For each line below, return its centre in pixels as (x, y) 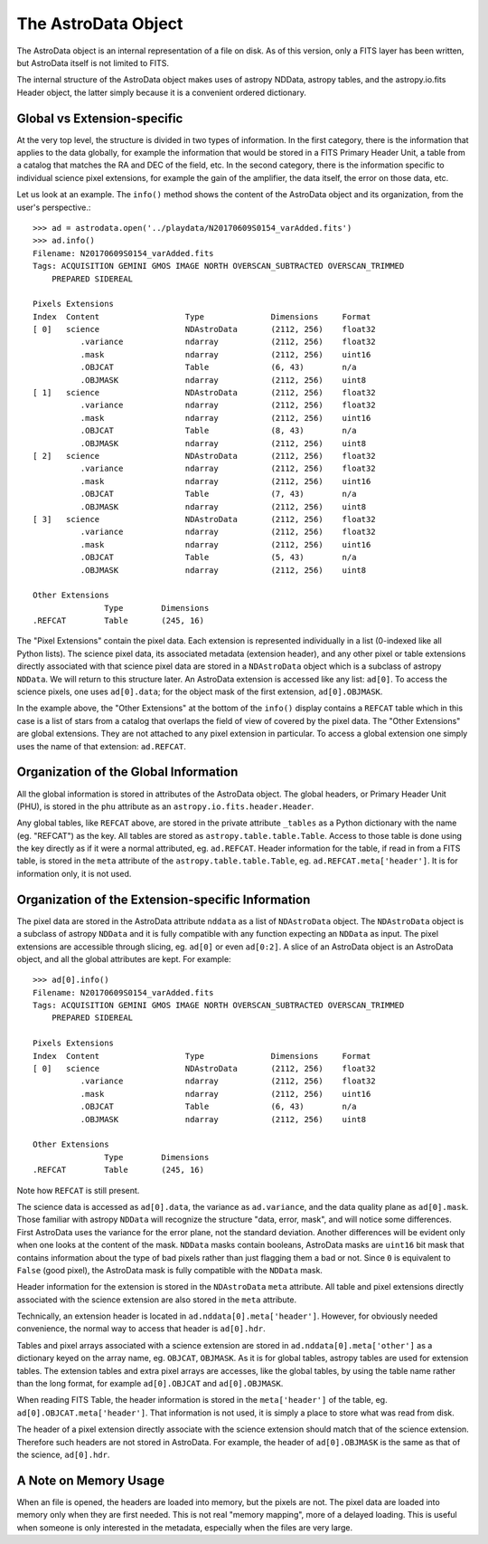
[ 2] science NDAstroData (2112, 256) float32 (204, 456)
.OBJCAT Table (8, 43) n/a (218, 431)
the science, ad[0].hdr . (63, 1454)
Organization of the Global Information (127, 772)
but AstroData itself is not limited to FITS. (93, 62)
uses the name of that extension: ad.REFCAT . (102, 746)
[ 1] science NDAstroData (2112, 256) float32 (204, 393)
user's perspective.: (54, 207)
